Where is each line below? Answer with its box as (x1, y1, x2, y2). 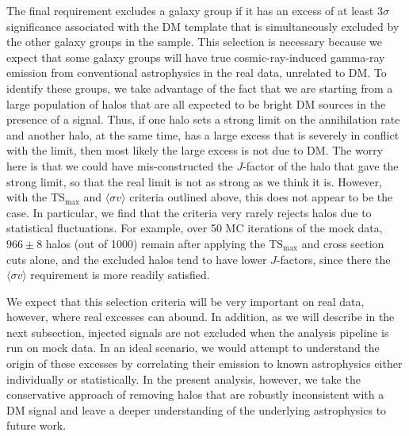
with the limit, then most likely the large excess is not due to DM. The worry (6, 142, 384, 159)
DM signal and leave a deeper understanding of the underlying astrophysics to (6, 401, 387, 418)
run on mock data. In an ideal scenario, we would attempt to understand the (6, 339, 380, 356)
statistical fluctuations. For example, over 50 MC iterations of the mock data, (6, 220, 383, 236)
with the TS (6, 189, 65, 205)
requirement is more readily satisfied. (30, 266, 210, 283)
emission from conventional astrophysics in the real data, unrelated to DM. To (6, 64, 387, 81)
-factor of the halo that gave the (243, 157, 399, 174)
